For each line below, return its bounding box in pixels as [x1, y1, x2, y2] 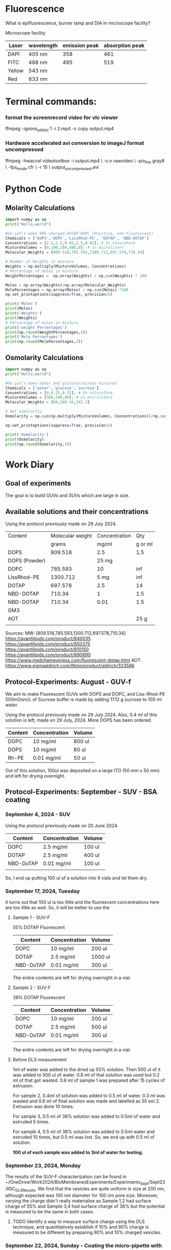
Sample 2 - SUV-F [12, 985, 51, 991]
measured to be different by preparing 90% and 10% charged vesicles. [12, 1229, 162, 1235]
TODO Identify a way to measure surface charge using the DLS [12, 1218, 145, 1225]
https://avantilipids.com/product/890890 [5, 652, 91, 658]
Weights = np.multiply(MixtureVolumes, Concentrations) [5, 264, 126, 269]
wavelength [28, 42, 58, 49]
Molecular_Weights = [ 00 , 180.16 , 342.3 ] [5, 400, 90, 405]
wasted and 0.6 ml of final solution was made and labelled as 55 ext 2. [12, 1098, 160, 1104]
